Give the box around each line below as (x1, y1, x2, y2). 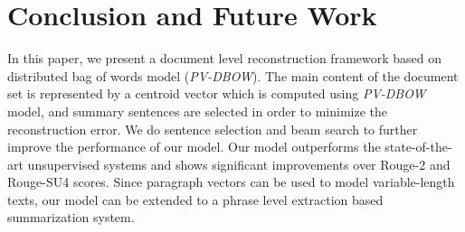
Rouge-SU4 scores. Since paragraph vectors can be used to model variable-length (7, 172, 455, 191)
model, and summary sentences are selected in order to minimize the (7, 101, 388, 120)
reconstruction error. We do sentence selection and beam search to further (7, 119, 418, 138)
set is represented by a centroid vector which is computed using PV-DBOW (7, 84, 426, 103)
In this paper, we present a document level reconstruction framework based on (7, 49, 442, 68)
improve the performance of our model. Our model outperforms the (7, 137, 381, 156)
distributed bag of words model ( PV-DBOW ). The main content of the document (7, 66, 459, 85)
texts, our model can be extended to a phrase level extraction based (7, 190, 384, 209)
